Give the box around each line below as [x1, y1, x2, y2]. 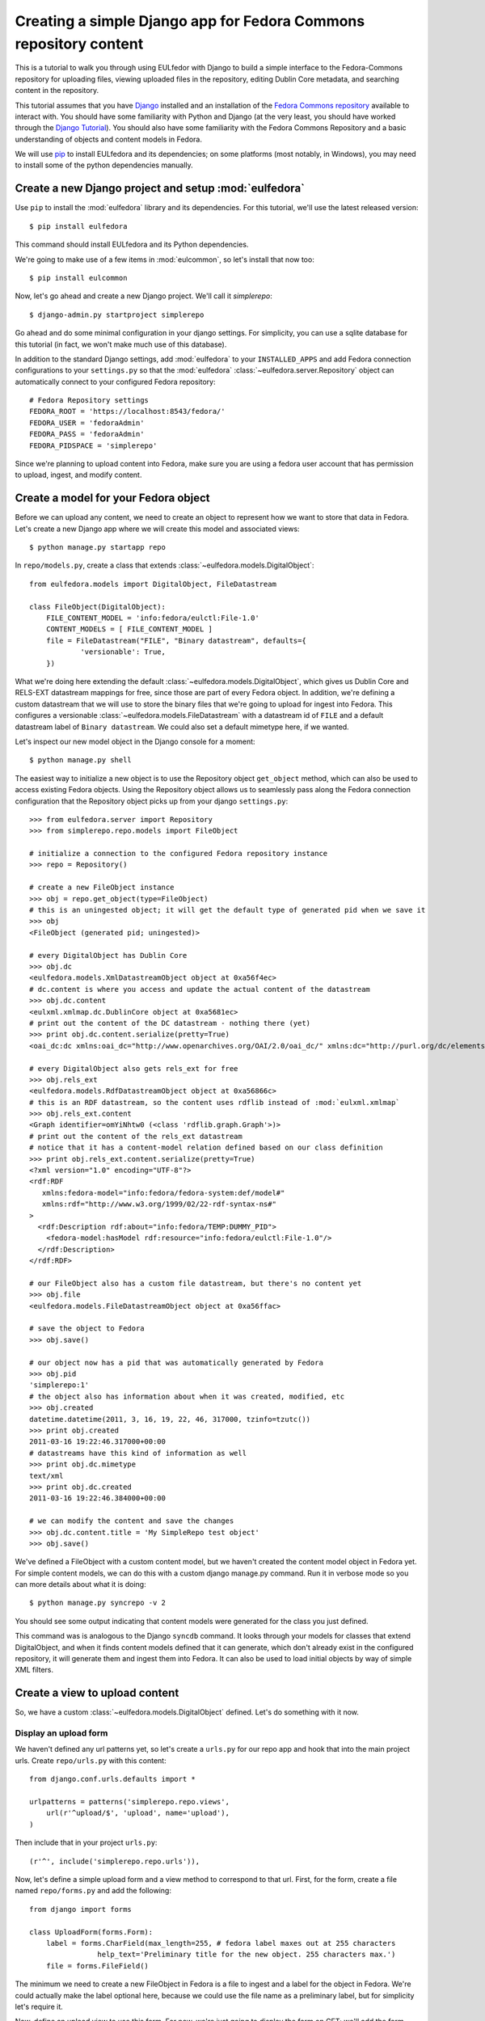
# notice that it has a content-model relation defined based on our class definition [29, 1143, 383, 1152]
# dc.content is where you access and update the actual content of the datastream [29, 985, 371, 994]
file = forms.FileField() [45, 1961, 150, 1970]
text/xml [29, 1471, 64, 1480]
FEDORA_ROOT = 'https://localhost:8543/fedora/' [29, 407, 226, 416]
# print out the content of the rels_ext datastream [29, 1132, 242, 1141]
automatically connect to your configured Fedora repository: [15, 377, 216, 386]
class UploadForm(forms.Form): [29, 1927, 154, 1936]
